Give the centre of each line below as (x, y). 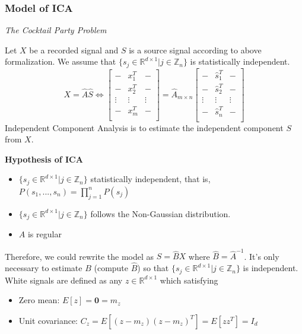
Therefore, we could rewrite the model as (80, 256)
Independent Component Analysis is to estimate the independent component (144, 127)
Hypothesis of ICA (44, 159)
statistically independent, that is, (150, 179)
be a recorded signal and (74, 50)
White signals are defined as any (64, 280)
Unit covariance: (48, 320)
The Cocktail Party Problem (56, 30)
